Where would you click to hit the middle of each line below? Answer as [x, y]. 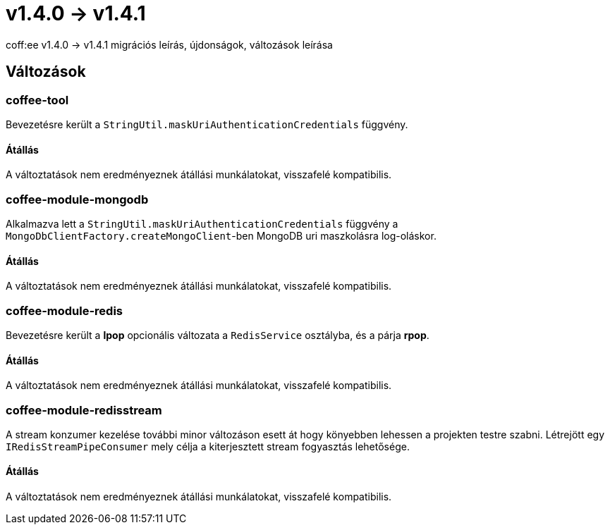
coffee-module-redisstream [84, 410]
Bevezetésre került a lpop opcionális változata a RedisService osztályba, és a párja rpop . [218, 335]
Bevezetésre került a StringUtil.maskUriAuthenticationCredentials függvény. [207, 124]
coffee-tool [37, 100]
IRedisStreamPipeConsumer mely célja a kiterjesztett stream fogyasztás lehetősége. [208, 446]
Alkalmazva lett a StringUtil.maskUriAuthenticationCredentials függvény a [202, 223]
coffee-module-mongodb [77, 199]
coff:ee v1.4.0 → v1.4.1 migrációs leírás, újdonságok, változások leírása [169, 44]
